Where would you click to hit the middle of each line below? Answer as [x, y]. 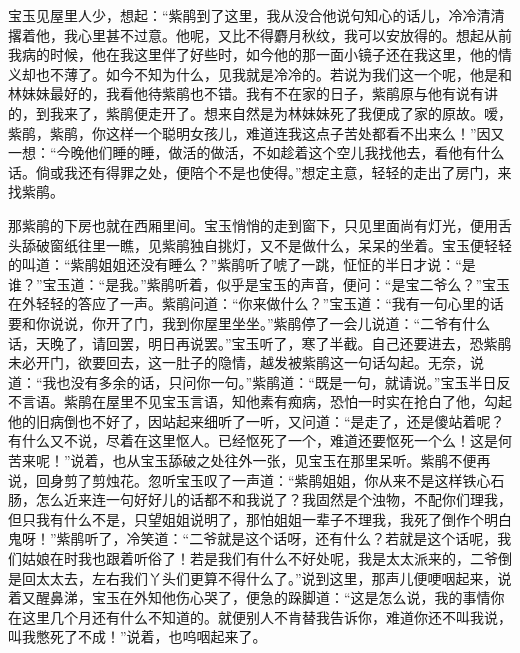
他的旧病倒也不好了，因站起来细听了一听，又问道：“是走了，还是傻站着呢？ [256, 420]
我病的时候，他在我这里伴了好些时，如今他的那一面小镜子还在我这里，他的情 [260, 54]
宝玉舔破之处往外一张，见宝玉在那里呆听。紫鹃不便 [308, 460]
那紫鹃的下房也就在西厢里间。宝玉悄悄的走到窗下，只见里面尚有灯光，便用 [253, 224]
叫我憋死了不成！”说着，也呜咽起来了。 [137, 636]
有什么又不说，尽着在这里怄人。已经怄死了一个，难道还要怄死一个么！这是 [253, 440]
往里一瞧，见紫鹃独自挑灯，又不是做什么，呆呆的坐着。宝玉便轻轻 [294, 244]
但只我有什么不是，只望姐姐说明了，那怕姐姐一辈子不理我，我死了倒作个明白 [260, 518]
